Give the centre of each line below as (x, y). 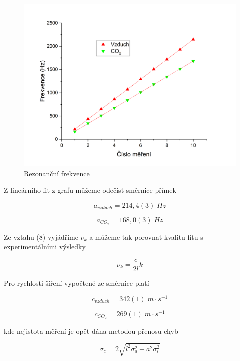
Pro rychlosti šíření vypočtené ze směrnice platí (77, 283)
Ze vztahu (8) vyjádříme (41, 237)
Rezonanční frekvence (57, 173)
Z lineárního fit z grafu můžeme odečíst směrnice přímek (90, 190)
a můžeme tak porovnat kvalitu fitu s (146, 237)
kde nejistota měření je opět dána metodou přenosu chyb (91, 331)
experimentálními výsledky (45, 247)
